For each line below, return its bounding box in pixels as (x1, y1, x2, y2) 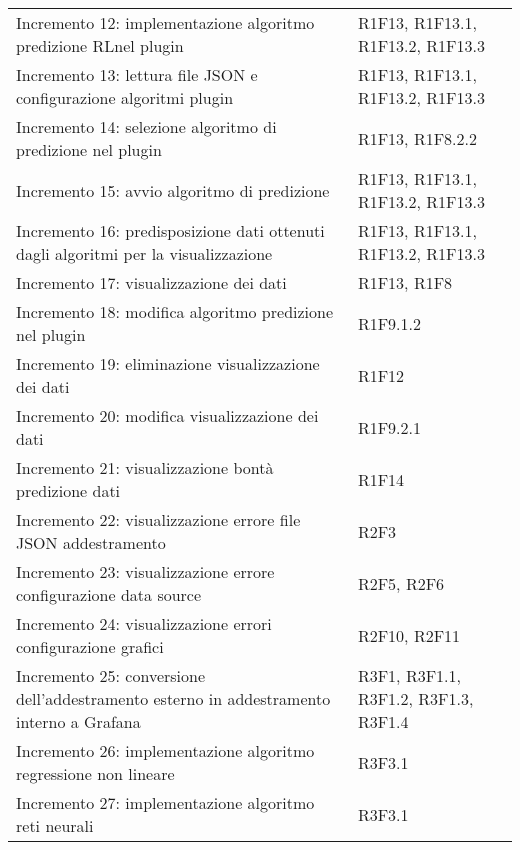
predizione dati (16, 479, 121, 502)
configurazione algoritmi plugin (16, 86, 234, 109)
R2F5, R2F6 (357, 571, 445, 595)
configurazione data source (16, 583, 202, 606)
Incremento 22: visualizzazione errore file (16, 508, 301, 531)
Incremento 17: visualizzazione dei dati (16, 271, 287, 294)
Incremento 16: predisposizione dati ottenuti (16, 219, 325, 242)
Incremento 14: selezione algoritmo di (16, 115, 277, 138)
